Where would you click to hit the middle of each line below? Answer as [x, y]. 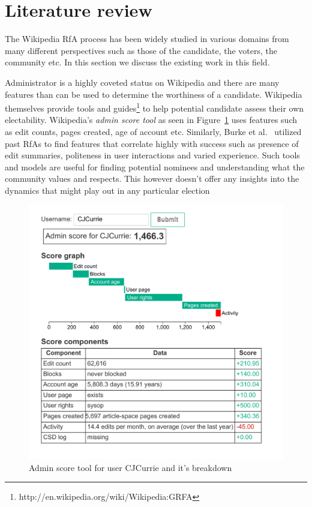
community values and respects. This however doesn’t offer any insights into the [152, 178]
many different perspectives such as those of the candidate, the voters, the [141, 50]
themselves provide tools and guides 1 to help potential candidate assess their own [154, 107]
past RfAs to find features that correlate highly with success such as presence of [152, 143]
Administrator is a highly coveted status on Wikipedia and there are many [142, 82]
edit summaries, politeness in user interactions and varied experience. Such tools [152, 155]
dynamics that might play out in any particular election [107, 190]
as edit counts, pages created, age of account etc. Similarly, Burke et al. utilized [153, 131]
